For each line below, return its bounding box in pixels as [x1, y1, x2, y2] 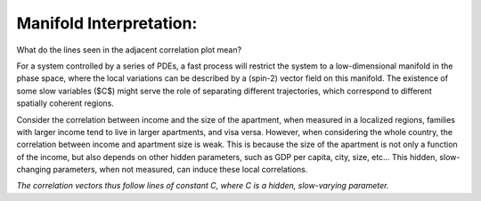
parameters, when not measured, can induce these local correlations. [53, 165, 308, 175]
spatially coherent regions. [16, 98, 115, 109]
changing [16, 165, 52, 175]
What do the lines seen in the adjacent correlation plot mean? [16, 44, 242, 55]
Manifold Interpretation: [16, 13, 198, 33]
